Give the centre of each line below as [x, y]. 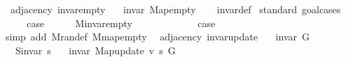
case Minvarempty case [121, 23]
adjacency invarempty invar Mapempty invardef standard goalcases [175, 9]
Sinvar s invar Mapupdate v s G [95, 50]
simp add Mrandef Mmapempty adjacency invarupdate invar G [157, 37]
